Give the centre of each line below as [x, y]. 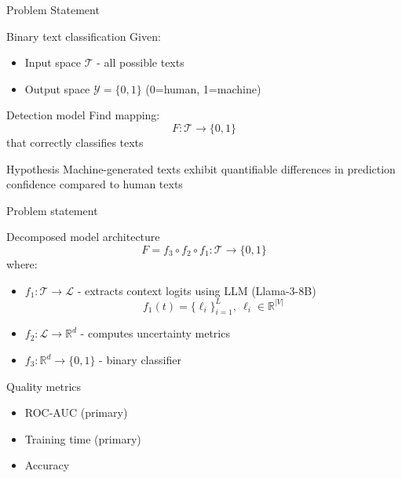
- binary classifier [140, 360]
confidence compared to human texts [95, 184]
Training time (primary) [83, 438]
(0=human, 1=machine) [203, 88]
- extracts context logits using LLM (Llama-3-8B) [197, 290]
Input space [53, 62]
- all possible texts [141, 62]
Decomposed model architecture [83, 237]
